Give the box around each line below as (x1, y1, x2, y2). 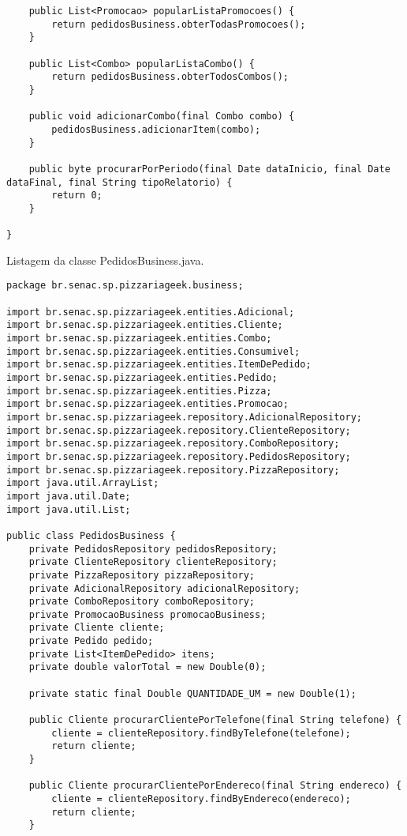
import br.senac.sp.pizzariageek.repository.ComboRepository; (6, 438, 340, 450)
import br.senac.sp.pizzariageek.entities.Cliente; (6, 319, 283, 331)
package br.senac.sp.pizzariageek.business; (6, 280, 244, 292)
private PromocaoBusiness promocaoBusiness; (28, 608, 267, 620)
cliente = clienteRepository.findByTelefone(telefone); (51, 727, 351, 739)
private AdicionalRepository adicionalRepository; (28, 582, 301, 594)
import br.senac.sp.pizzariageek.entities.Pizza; (6, 385, 272, 397)
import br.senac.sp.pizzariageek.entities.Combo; (6, 333, 272, 345)
